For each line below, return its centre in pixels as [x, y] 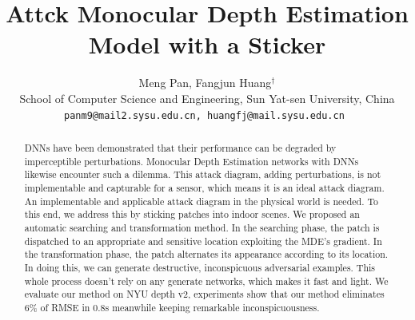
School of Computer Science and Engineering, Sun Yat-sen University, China [207, 98]
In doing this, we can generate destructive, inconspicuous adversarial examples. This [200, 267]
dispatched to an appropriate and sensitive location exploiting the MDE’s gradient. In [203, 241]
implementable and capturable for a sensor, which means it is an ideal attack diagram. [204, 187]
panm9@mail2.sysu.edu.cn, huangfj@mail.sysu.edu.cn [204, 115]
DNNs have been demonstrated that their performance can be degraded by [180, 147]
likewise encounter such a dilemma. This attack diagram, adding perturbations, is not [203, 174]
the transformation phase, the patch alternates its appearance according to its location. [206, 254]
